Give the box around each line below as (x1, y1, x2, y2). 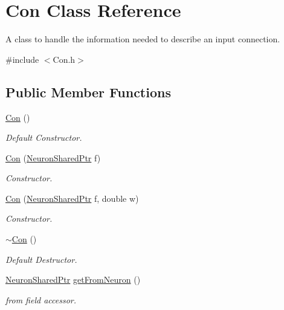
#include (5, 53, 39, 65)
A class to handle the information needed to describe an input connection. (5, 33, 280, 45)
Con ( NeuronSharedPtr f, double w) (5, 192, 139, 204)
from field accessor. (5, 293, 77, 306)
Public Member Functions (5, 82, 171, 101)
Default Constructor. (5, 131, 82, 144)
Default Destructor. (5, 253, 77, 265)
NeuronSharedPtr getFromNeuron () (5, 273, 141, 286)
